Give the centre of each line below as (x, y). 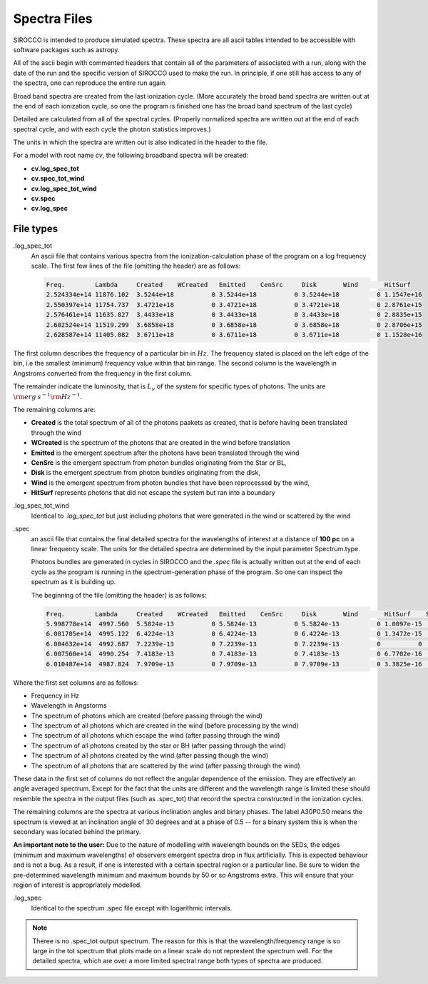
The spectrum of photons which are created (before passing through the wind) (147, 716)
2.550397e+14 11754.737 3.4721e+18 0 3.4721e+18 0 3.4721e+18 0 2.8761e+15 (234, 305)
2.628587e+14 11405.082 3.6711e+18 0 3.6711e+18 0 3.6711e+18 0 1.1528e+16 (234, 335)
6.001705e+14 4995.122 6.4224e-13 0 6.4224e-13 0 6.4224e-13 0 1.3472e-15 (234, 634)
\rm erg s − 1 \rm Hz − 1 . (48, 396)
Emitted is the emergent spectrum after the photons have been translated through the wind (165, 453)
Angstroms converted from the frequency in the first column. (103, 373)
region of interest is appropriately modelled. (77, 885)
